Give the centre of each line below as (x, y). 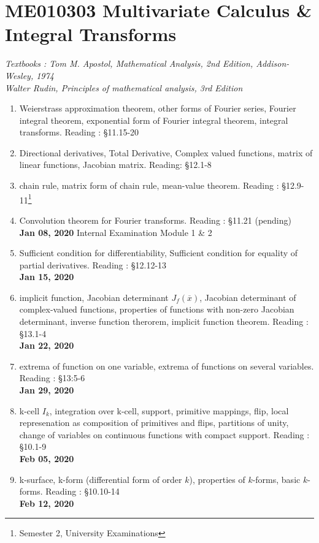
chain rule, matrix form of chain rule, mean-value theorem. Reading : (149, 185)
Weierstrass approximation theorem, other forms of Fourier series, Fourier (158, 108)
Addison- (273, 63)
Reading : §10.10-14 (83, 491)
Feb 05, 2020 (47, 458)
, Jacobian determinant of (248, 297)
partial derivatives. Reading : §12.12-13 (93, 264)
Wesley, (19, 75)
